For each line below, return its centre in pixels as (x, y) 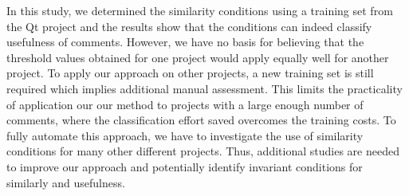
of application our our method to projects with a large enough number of (185, 104)
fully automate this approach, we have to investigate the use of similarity (185, 135)
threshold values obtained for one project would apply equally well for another (198, 57)
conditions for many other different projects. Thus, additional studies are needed (203, 151)
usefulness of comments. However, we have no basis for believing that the (185, 42)
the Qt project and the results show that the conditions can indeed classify (189, 26)
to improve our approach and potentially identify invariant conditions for (185, 166)
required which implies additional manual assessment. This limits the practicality (204, 88)
